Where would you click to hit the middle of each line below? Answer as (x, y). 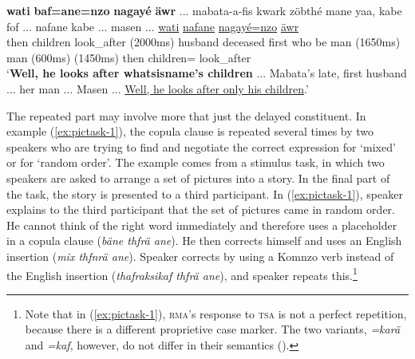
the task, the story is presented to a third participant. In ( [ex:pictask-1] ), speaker (205, 193)
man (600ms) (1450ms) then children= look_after (129, 57)
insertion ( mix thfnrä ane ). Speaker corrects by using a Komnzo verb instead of (200, 256)
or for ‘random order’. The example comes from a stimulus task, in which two (196, 162)
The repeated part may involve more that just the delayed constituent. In (186, 115)
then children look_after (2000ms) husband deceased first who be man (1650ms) (204, 42)
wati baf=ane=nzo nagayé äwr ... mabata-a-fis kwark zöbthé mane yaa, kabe (204, 10)
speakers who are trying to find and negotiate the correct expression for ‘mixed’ (201, 146)
